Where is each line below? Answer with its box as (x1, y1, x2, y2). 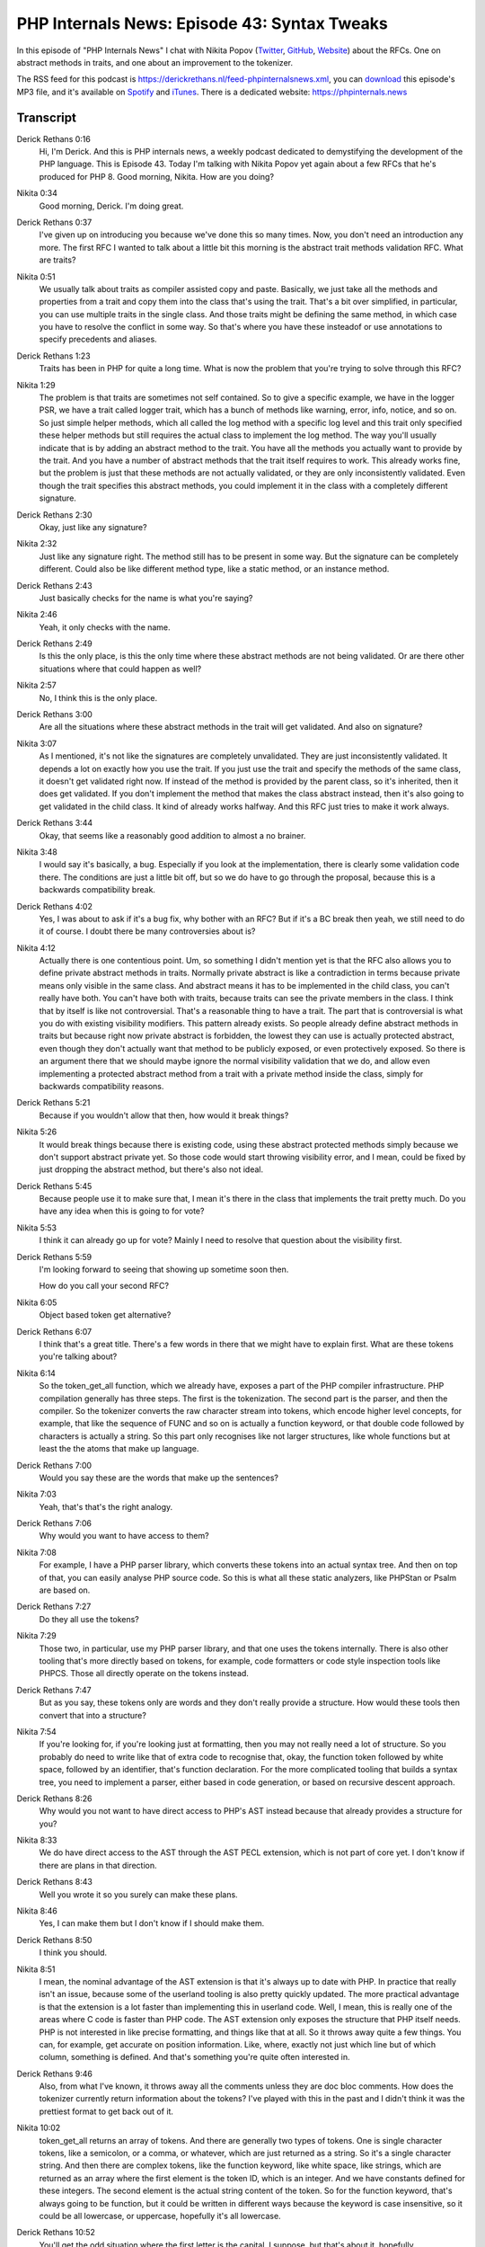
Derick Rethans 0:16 (16, 133, 92, 144)
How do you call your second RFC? (39, 1281, 170, 1292)
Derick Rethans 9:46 (16, 2068, 93, 2079)
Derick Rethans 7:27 (16, 1601, 92, 1612)
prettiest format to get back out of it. (39, 2106, 174, 2117)
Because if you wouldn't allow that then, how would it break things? (39, 1110, 289, 1121)
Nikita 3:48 (16, 846, 57, 857)
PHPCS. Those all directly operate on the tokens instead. (39, 1668, 249, 1679)
